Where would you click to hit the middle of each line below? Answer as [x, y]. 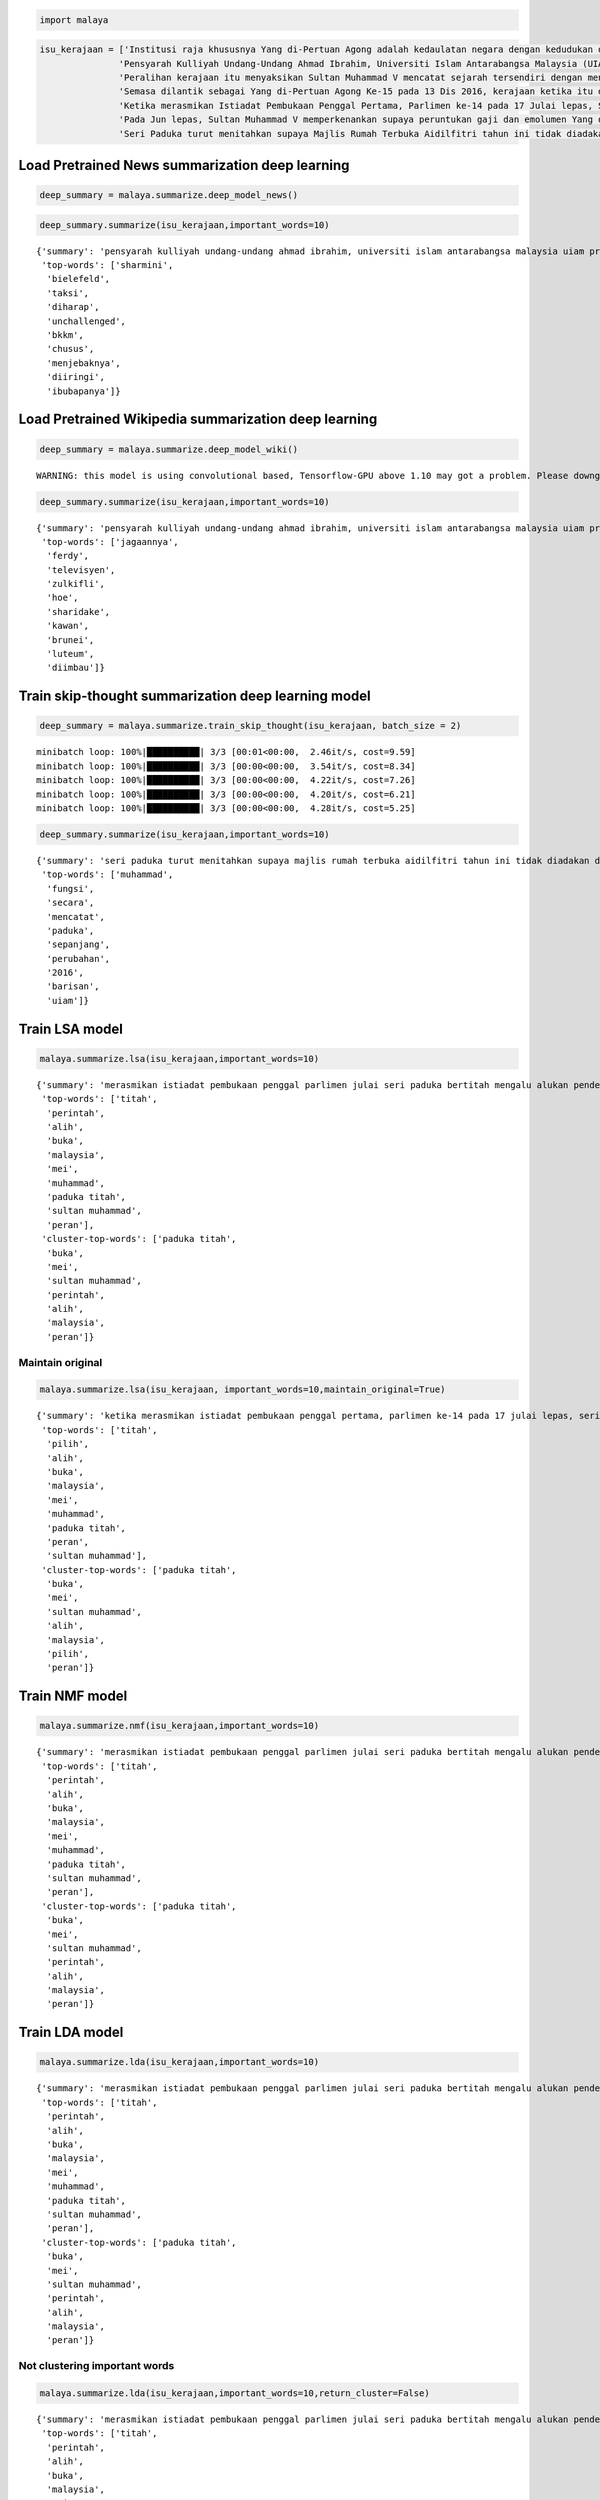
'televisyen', [81, 569]
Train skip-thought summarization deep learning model [195, 696]
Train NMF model [73, 1696]
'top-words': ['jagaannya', [110, 541]
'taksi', [68, 293]
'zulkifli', [75, 584]
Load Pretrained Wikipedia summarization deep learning [198, 419]
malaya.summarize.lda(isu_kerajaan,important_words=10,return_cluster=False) [234, 2393]
